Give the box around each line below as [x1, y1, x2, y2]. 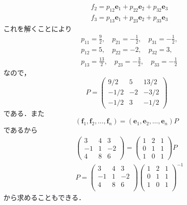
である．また [3, 108, 45, 118]
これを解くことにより [3, 23, 72, 33]
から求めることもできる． [3, 192, 86, 202]
